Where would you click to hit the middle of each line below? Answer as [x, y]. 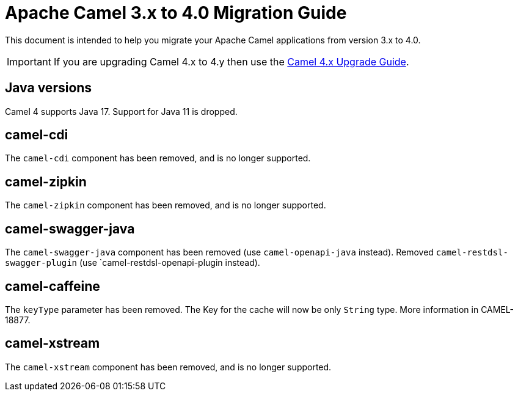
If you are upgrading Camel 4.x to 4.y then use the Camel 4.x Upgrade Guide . [231, 61]
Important [29, 61]
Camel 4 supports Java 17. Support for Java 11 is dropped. [121, 111]
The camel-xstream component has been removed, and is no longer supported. [168, 367]
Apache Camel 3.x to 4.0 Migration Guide [176, 13]
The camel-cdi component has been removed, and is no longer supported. [158, 158]
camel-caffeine [53, 286]
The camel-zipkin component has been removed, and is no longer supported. [166, 205]
